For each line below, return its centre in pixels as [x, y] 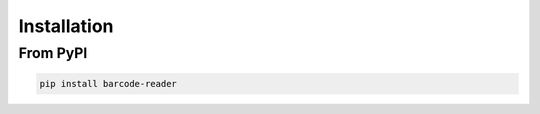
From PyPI [53, 53]
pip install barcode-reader [108, 83]
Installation [66, 26]
